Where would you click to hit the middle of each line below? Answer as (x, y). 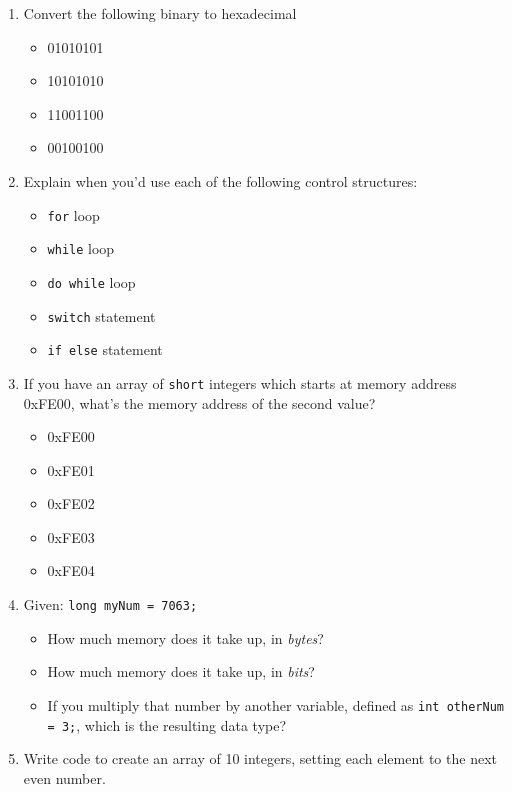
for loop (73, 214)
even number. (64, 777)
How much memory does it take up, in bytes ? (185, 637)
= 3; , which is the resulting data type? (167, 724)
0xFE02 (71, 503)
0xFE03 (71, 536)
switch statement (101, 315)
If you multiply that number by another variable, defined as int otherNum (275, 704)
